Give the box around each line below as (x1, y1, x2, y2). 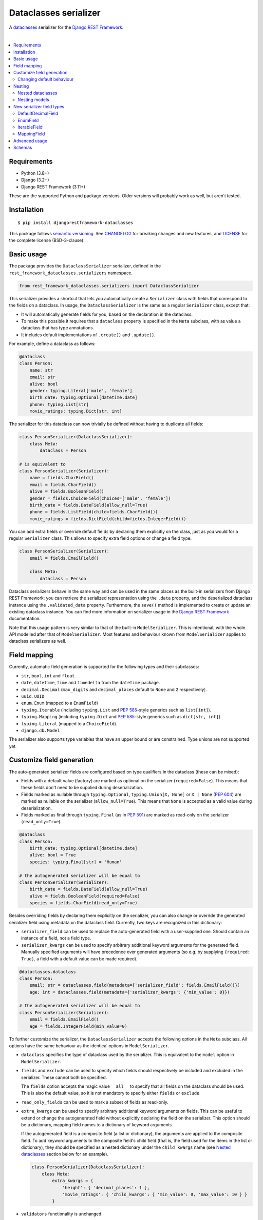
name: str (29, 367, 53, 373)
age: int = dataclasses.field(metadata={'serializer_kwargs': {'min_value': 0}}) (29, 989, 230, 995)
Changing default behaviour (18, 76, 74, 82)
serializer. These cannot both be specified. (21, 1074, 107, 1080)
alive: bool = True (29, 852, 76, 858)
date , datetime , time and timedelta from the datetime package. (21, 680, 160, 686)
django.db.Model (21, 728, 60, 733)
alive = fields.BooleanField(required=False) (29, 893, 140, 899)
